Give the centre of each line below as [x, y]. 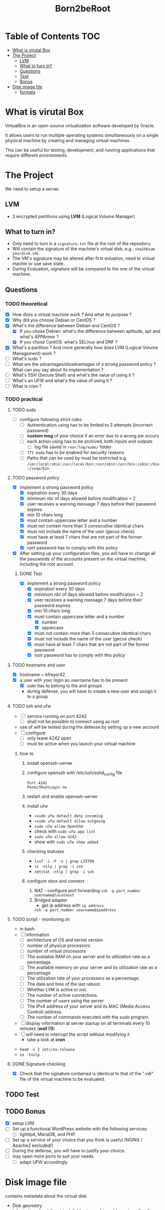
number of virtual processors [56, 951]
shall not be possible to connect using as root [73, 722]
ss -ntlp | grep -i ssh [59, 867]
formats [28, 92]
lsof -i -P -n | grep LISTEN [64, 861]
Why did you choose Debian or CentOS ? [54, 320]
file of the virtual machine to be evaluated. [62, 1079]
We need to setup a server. [33, 189]
